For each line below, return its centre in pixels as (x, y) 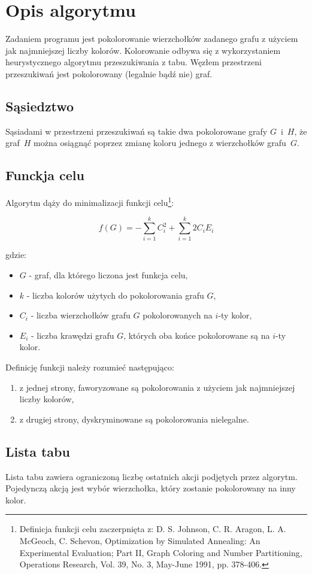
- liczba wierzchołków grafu (81, 315)
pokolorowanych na (178, 315)
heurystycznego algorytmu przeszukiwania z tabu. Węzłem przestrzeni (134, 62)
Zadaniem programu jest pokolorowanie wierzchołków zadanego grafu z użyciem (152, 39)
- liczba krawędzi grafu (72, 335)
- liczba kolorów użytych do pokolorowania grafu (115, 295)
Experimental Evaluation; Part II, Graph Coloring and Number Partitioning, (161, 552)
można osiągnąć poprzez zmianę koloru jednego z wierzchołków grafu (160, 143)
